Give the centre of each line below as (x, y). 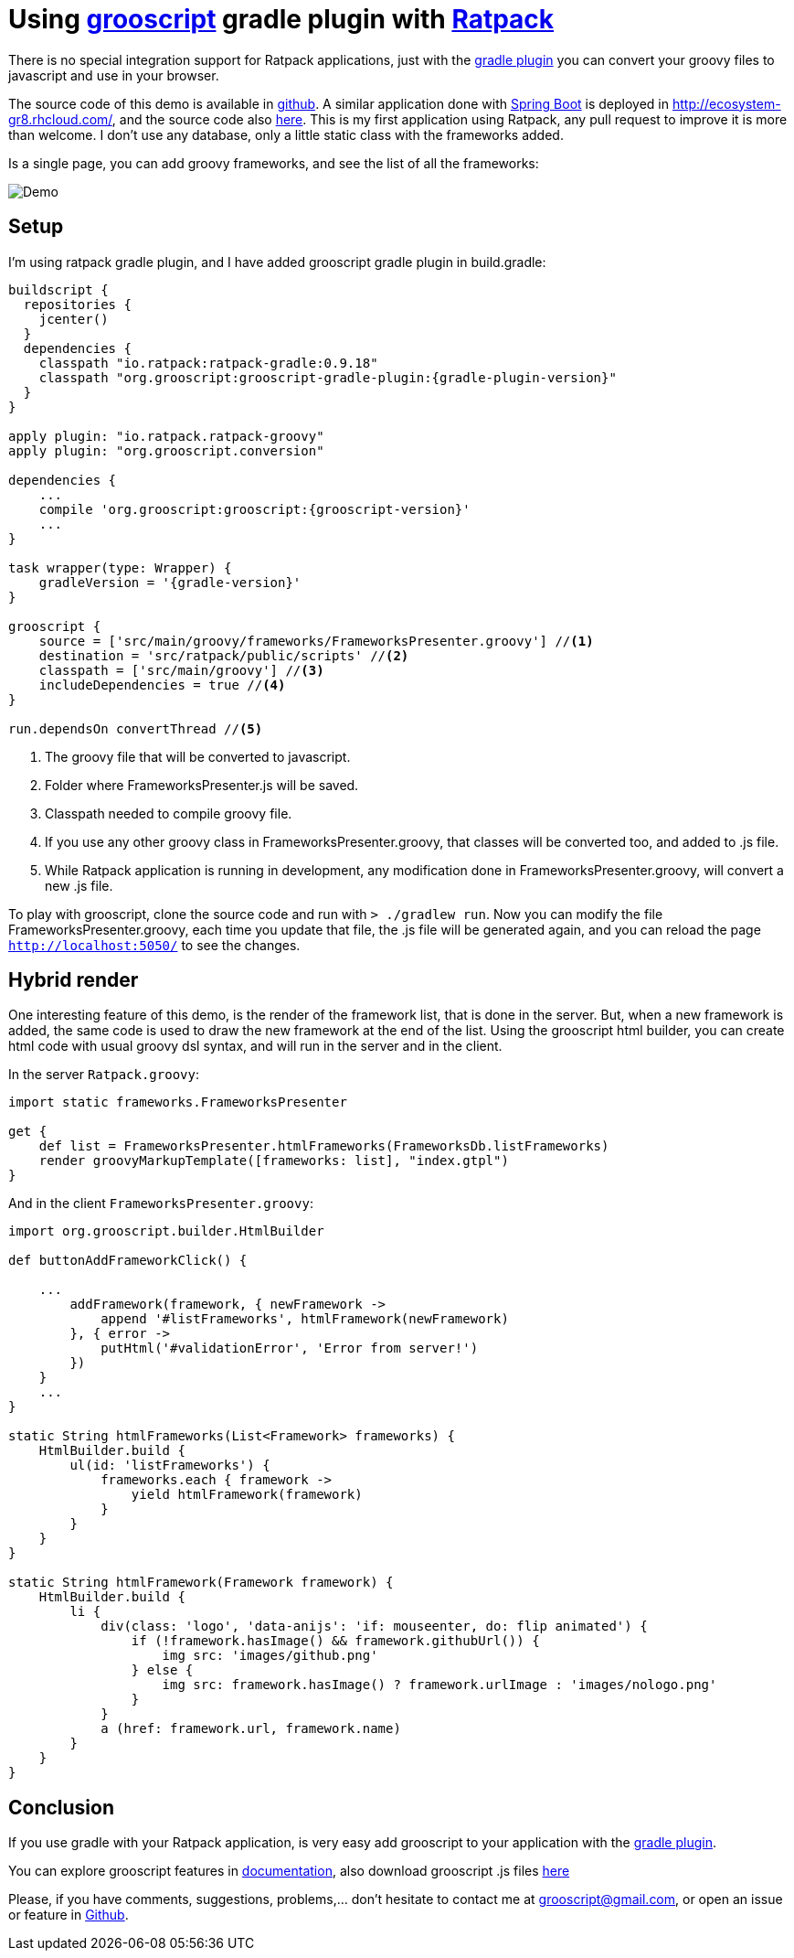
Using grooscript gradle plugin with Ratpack (281, 19)
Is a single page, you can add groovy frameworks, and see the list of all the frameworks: (274, 163)
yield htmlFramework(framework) (247, 1495)
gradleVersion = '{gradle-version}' (170, 582)
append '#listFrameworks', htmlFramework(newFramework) (305, 1319)
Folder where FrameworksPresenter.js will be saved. (202, 785)
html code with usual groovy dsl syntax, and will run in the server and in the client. (255, 1046)
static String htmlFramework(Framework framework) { (201, 1583)
